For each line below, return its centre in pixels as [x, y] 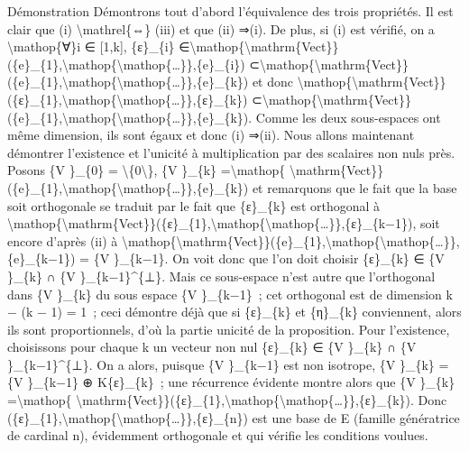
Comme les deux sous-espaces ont [348, 117]
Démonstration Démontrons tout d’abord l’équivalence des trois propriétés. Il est [230, 11]
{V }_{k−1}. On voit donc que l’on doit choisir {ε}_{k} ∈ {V [269, 258]
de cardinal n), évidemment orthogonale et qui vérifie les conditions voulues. [218, 435]
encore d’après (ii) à [63, 240]
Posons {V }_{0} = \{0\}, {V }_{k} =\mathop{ [147, 170]
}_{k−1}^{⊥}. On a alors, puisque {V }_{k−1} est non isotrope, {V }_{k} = [228, 364]
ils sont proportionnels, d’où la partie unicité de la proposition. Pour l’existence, [229, 329]
